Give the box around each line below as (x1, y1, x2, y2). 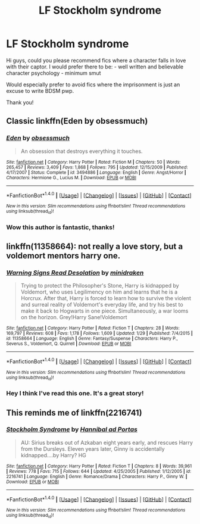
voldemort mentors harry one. (6, 251, 121, 261)
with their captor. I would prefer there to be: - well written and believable (6, 63, 184, 70)
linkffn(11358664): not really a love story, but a (6, 241, 183, 251)
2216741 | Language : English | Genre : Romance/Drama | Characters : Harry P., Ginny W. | (6, 473, 187, 479)
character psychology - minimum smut (6, 69, 101, 76)
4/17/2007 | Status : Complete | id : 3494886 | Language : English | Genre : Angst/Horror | (6, 169, 186, 176)
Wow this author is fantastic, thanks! (6, 223, 115, 231)
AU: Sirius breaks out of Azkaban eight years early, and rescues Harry (20, 439, 193, 446)
